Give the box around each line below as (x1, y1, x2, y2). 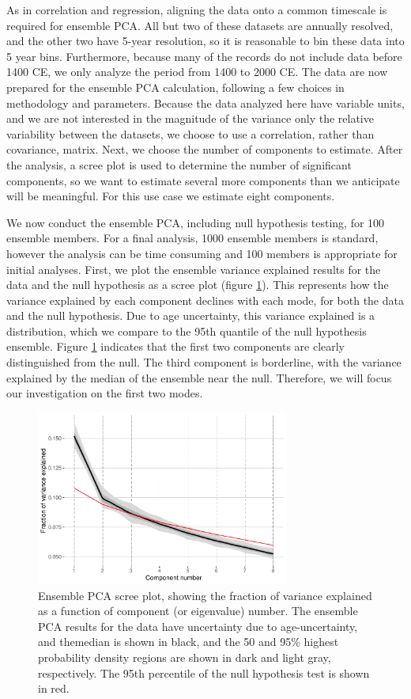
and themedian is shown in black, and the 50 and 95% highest (38, 633, 339, 650)
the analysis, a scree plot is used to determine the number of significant (6, 156, 352, 173)
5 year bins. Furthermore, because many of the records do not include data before (6, 47, 402, 64)
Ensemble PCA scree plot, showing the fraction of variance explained (38, 587, 372, 603)
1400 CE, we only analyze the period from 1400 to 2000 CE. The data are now (6, 63, 388, 80)
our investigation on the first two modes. (6, 385, 203, 401)
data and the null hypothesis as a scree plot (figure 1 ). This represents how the (6, 276, 389, 293)
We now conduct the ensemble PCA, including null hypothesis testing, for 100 (6, 214, 385, 230)
